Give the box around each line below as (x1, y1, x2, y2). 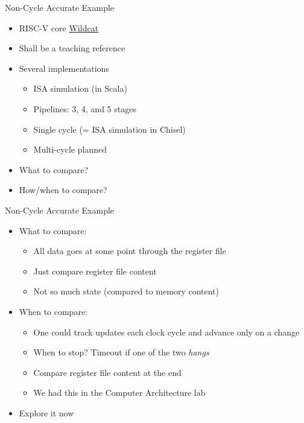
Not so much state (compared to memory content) (33, 285, 219, 297)
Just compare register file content (33, 264, 157, 277)
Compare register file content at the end (33, 366, 182, 378)
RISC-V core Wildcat (19, 21, 99, 34)
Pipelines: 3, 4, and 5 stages (33, 102, 136, 115)
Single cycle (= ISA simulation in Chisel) (33, 122, 186, 135)
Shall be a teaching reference (19, 42, 125, 54)
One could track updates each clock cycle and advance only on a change (33, 325, 300, 338)
